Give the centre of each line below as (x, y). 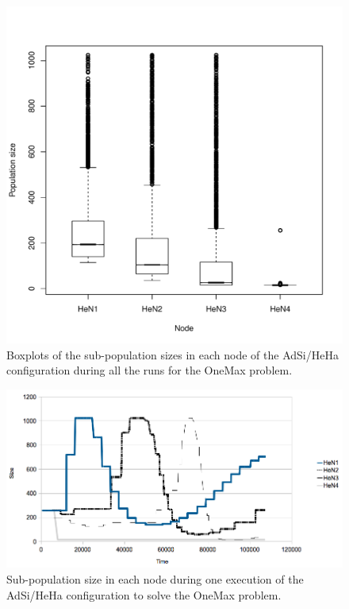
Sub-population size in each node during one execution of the (155, 579)
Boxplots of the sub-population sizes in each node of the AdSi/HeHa (173, 354)
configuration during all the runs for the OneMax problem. (150, 370)
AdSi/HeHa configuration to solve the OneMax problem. (144, 594)
